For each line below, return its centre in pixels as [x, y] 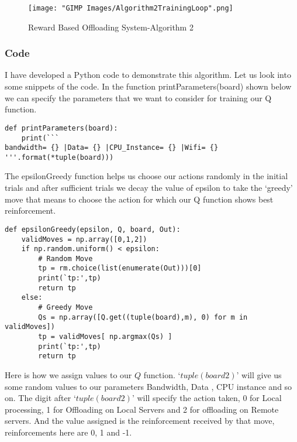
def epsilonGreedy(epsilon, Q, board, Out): [93, 229]
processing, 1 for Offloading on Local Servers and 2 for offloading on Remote [142, 409]
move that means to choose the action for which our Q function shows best [139, 199]
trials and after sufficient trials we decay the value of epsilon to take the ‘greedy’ [149, 188]
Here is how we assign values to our [68, 375]
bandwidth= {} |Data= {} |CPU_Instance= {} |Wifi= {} [112, 148]
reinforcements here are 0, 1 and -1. [68, 432]
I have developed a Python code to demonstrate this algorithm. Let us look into [148, 75]
